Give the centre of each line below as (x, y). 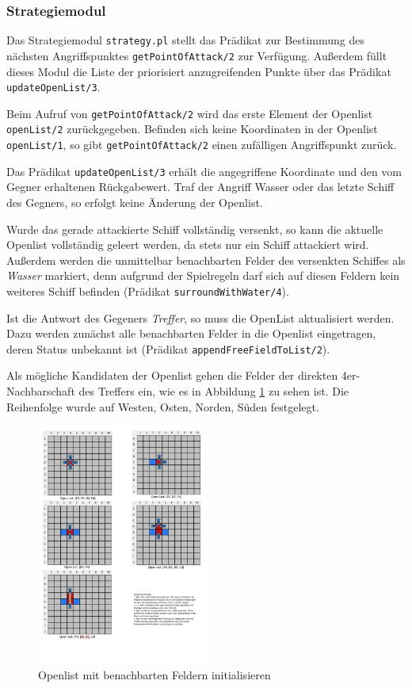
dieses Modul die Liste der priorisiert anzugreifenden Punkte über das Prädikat (199, 71)
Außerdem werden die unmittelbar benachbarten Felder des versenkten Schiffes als (206, 260)
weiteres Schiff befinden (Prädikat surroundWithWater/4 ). (148, 290)
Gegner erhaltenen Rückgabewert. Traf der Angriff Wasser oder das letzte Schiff (200, 187)
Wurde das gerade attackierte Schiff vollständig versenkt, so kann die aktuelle (195, 229)
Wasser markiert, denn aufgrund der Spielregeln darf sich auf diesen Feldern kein (203, 275)
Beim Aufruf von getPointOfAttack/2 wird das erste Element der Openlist (190, 113)
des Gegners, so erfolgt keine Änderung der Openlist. (135, 202)
